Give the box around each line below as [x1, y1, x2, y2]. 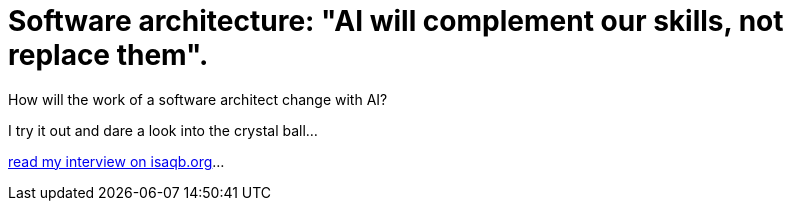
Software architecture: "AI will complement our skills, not [8, 4, 784, 38]
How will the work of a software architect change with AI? [8, 90, 388, 108]
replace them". [8, 38, 209, 72]
